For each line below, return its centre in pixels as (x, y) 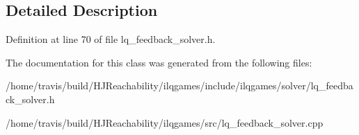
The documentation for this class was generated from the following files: (159, 62)
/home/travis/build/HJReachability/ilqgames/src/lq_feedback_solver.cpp (165, 122)
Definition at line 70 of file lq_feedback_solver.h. (111, 39)
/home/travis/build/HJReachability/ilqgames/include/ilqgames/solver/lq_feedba (179, 85)
